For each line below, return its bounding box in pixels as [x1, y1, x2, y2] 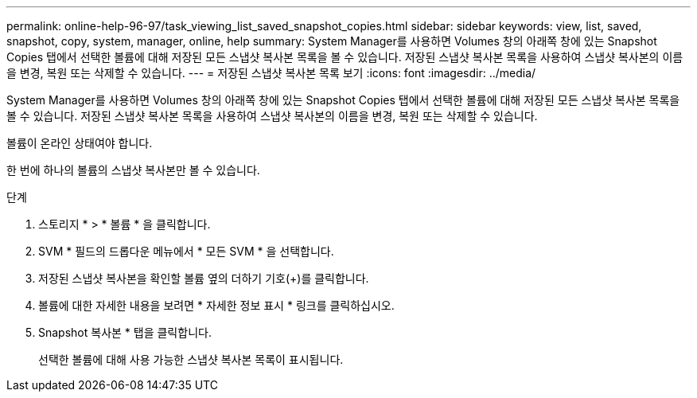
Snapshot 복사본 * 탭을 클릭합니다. [38, 326, 212, 339]
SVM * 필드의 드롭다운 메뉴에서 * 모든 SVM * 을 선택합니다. [38, 244, 334, 258]
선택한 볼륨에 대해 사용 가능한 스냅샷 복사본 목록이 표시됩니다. [38, 353, 344, 366]
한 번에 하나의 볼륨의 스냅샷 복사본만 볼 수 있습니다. [6, 163, 260, 177]
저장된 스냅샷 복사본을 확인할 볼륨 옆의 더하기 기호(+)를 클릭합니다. [38, 271, 369, 285]
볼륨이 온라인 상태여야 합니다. [6, 136, 153, 150]
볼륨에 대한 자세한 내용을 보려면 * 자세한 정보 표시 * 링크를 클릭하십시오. [38, 298, 395, 312]
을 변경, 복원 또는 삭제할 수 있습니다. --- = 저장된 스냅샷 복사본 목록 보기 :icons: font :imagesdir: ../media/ [6, 66, 536, 80]
